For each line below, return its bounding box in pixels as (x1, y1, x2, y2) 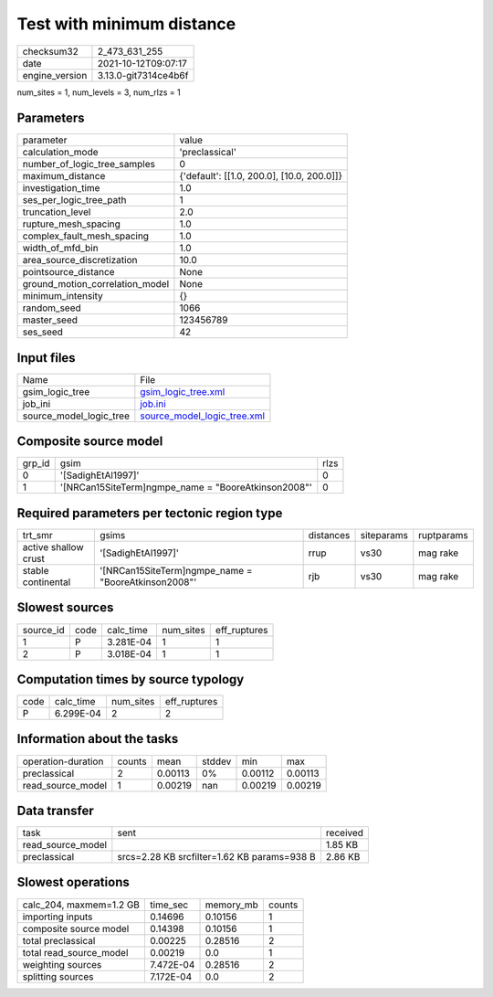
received (325, 827, 364, 840)
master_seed (22, 313, 78, 326)
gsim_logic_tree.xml (140, 385, 226, 398)
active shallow (22, 541, 84, 553)
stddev (202, 755, 232, 768)
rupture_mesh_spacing (22, 217, 121, 230)
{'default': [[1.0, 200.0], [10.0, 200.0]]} (179, 170, 342, 183)
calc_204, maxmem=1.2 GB (22, 898, 141, 911)
